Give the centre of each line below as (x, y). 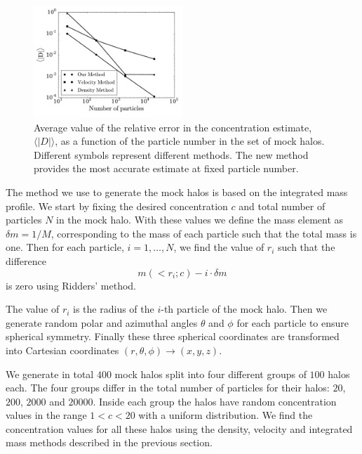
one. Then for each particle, (65, 247)
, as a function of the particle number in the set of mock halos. (190, 141)
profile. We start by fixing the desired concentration (117, 206)
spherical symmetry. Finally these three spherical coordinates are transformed (173, 336)
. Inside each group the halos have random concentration (215, 401)
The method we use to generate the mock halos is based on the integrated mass (177, 192)
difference (26, 260)
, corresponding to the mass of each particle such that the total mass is (204, 233)
